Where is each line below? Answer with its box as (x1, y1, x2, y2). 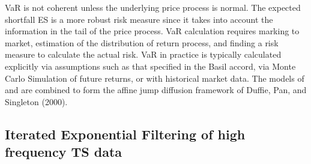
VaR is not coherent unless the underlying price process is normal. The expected (5, 1, 301, 13)
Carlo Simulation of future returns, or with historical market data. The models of (5, 71, 304, 84)
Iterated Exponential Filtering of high (5, 124, 246, 143)
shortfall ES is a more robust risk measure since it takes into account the (5, 13, 273, 25)
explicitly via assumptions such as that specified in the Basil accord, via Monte (5, 59, 296, 72)
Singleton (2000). (5, 95, 68, 108)
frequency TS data (5, 142, 122, 161)
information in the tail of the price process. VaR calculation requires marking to (5, 25, 300, 37)
